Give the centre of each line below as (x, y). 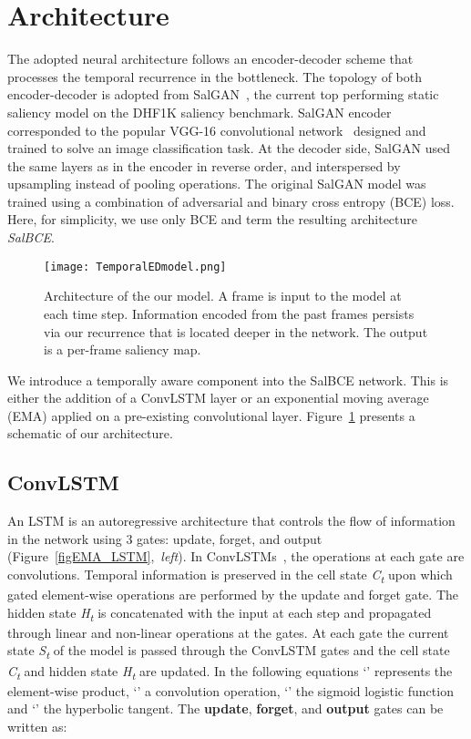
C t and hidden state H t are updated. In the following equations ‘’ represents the (230, 672)
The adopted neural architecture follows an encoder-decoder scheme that (210, 59)
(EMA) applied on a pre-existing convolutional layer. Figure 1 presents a (211, 415)
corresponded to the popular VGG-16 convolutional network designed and (217, 130)
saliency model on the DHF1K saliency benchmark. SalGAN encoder (200, 112)
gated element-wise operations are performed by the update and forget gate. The (233, 595)
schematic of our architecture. (90, 433)
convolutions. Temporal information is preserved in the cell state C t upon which (230, 575)
